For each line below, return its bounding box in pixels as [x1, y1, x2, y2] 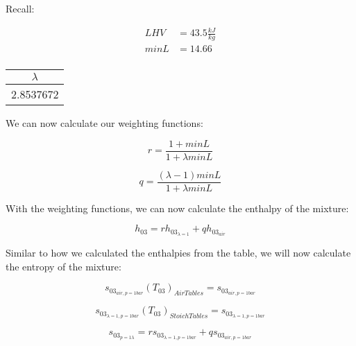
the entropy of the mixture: [6, 259, 121, 273]
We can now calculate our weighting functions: [6, 116, 203, 130]
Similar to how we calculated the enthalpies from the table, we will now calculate [6, 245, 351, 260]
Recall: [6, 1, 35, 15]
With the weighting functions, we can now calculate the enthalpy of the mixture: [6, 200, 349, 215]
